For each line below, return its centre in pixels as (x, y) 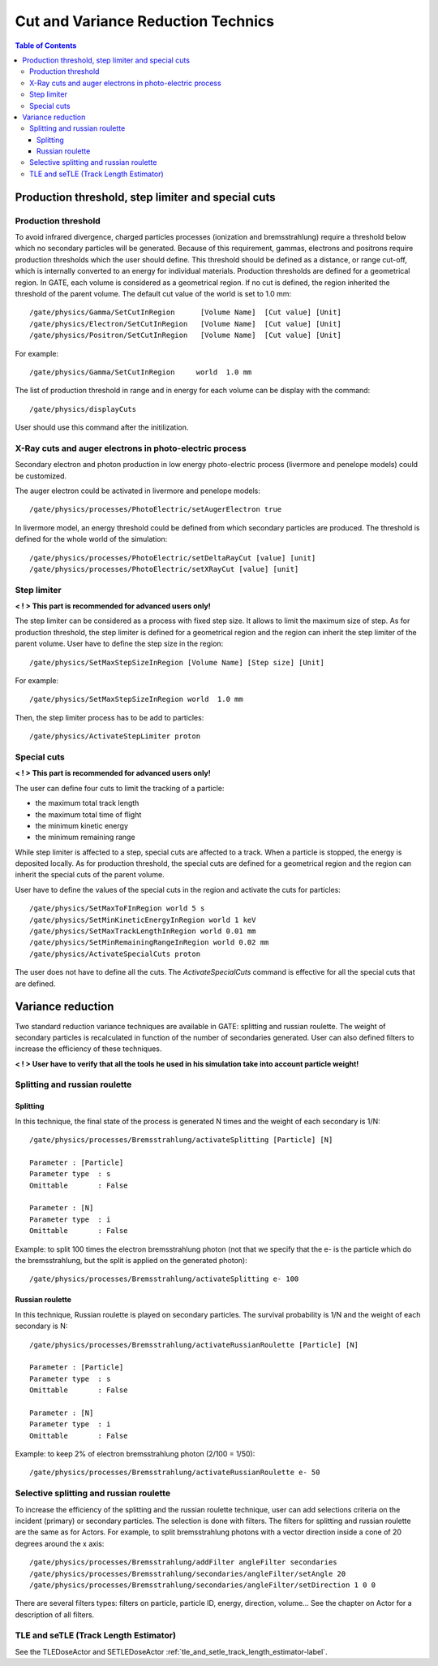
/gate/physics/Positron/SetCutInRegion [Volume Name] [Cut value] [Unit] (186, 335)
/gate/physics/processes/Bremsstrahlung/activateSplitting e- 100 (164, 1279)
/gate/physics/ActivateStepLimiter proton (115, 736)
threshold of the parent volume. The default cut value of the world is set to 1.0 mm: (153, 293)
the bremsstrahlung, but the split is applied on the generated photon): (131, 1260)
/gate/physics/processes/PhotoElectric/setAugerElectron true (156, 509)
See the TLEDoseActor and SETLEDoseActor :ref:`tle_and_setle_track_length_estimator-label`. (171, 1651)
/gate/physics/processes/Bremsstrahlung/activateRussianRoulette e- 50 (175, 1473)
